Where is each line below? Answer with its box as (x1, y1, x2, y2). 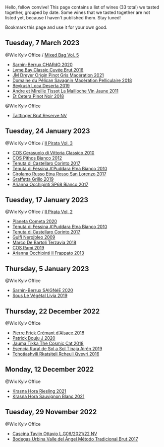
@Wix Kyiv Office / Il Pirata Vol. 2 (5, 209, 73, 215)
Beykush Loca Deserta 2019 (12, 82, 70, 88)
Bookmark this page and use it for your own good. (5, 24, 108, 30)
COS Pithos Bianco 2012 (12, 155, 62, 161)
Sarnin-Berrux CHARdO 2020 (12, 62, 73, 68)
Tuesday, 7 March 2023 (5, 39, 80, 47)
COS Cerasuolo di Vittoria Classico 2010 (12, 149, 95, 155)
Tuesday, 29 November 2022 (5, 408, 97, 416)
